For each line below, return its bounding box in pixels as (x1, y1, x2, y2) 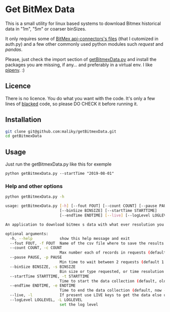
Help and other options (5, 183, 63, 190)
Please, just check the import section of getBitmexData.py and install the (5, 56, 157, 62)
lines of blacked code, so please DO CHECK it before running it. (5, 101, 138, 107)
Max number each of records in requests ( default (59, 250, 166, 255)
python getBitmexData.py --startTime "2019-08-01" (5, 171, 114, 176)
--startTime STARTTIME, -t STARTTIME (10, 273, 90, 279)
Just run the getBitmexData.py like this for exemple (5, 161, 112, 167)
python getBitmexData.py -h (5, 194, 65, 199)
